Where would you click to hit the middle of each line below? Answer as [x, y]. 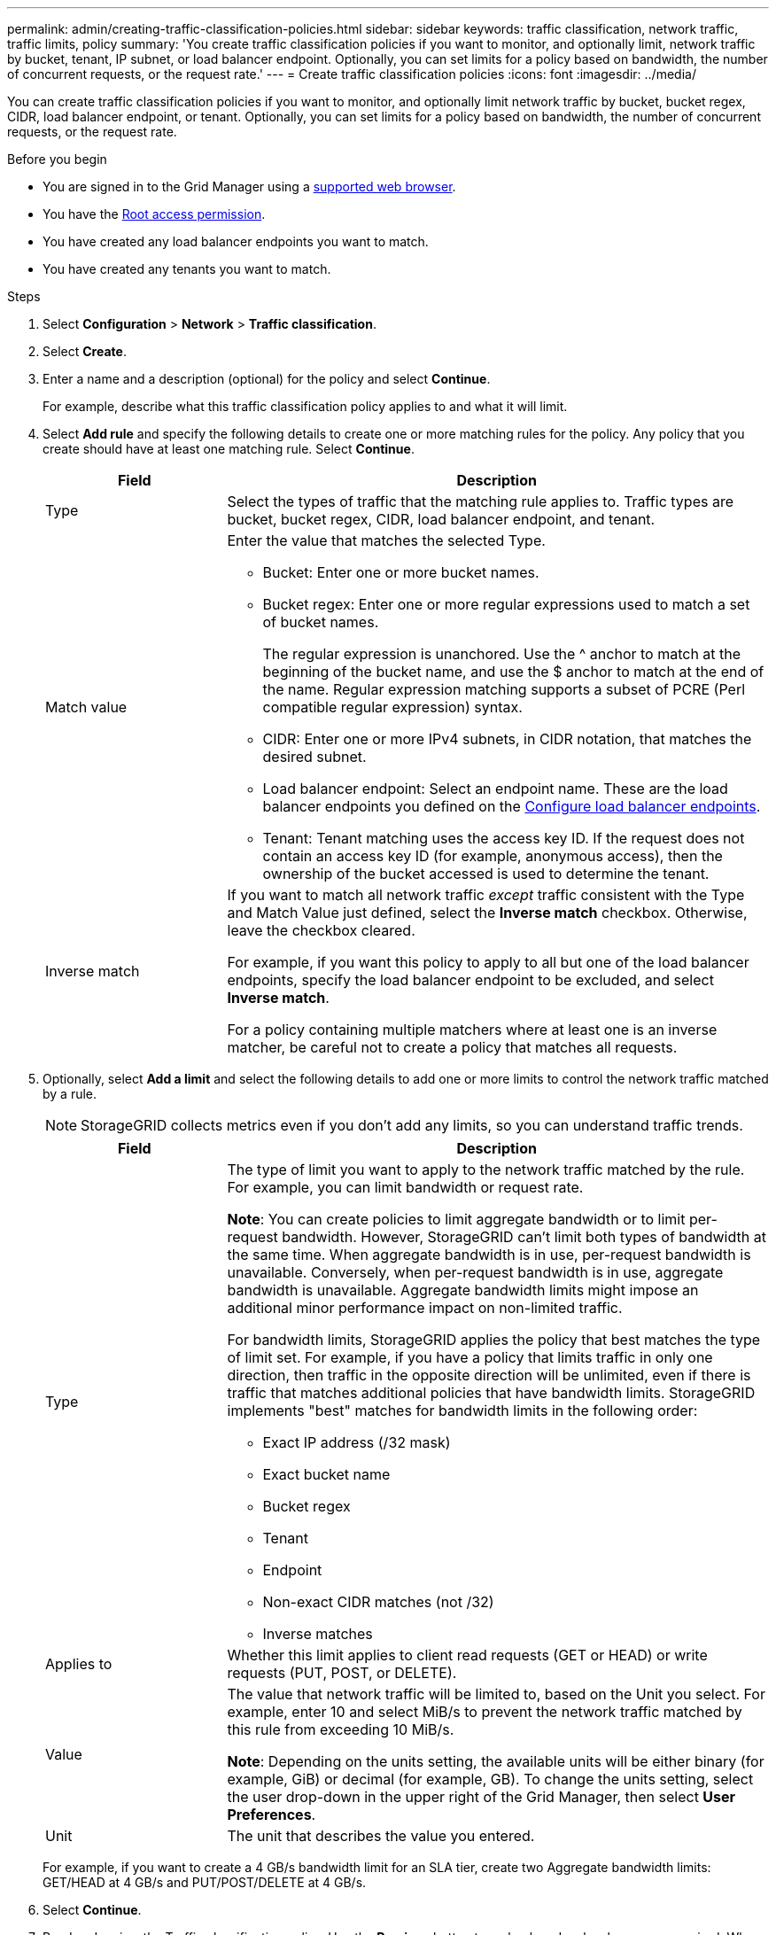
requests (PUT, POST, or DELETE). [342, 1673]
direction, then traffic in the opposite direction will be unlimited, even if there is [489, 1375]
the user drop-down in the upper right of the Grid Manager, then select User [481, 1797]
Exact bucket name [326, 1474]
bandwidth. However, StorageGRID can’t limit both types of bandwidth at [524, 1237]
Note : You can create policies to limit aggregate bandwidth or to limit [456, 1219]
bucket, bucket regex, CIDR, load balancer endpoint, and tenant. [441, 519]
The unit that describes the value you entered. [381, 1836]
